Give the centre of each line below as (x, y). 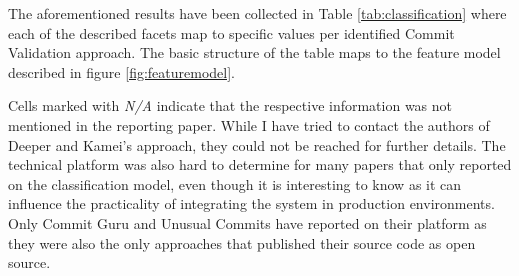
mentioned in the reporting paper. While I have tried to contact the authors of (249, 124)
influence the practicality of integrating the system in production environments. (251, 203)
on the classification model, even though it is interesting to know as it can (235, 183)
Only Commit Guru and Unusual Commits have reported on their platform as (247, 222)
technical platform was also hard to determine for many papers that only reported (260, 164)
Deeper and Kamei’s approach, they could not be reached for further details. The (257, 144)
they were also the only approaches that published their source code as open (242, 242)
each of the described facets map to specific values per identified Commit (231, 32)
